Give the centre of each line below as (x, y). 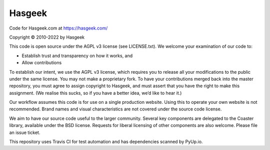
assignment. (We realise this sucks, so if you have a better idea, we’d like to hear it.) (95, 93)
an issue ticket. (25, 132)
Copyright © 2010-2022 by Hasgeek (47, 37)
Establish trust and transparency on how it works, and (77, 56)
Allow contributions (42, 63)
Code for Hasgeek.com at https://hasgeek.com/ (58, 28)
